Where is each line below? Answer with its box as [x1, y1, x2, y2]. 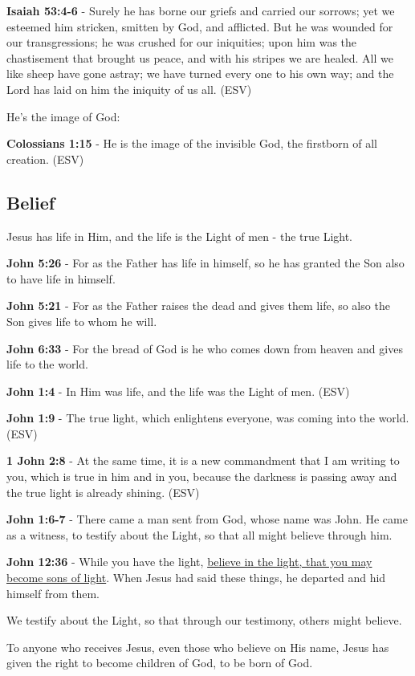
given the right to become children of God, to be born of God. [6, 654, 313, 671]
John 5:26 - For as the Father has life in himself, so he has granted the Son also [6, 255, 405, 271]
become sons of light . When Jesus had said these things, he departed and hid [6, 569, 386, 586]
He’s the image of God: [6, 108, 120, 124]
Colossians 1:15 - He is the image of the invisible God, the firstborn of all [6, 135, 377, 152]
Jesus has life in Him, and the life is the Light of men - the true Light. [6, 227, 353, 244]
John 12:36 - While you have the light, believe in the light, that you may [6, 553, 372, 570]
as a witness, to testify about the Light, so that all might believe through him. [6, 526, 393, 543]
